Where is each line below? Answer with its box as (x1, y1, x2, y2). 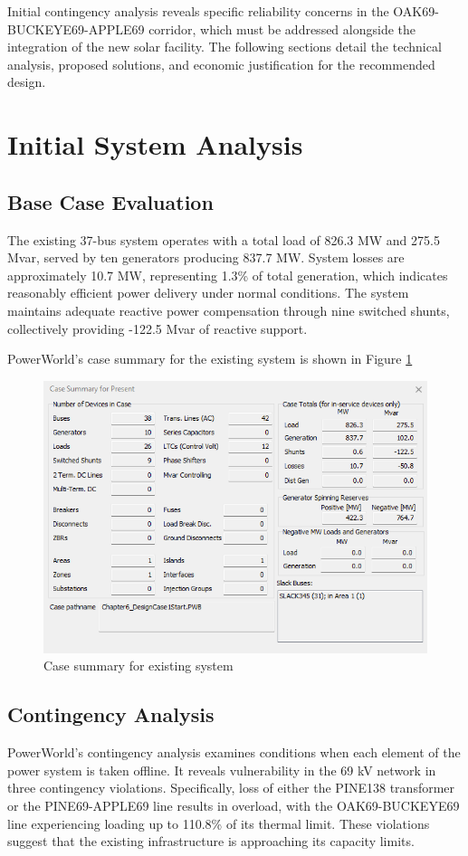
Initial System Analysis (7, 126, 303, 163)
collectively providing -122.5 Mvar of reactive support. (7, 319, 308, 338)
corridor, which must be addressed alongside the (148, 19, 416, 38)
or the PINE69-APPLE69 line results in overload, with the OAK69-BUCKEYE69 (7, 795, 460, 814)
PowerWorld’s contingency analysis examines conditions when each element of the (7, 743, 461, 762)
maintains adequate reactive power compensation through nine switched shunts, (7, 300, 450, 319)
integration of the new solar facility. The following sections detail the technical (7, 37, 442, 56)
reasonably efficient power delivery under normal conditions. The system (7, 283, 409, 302)
